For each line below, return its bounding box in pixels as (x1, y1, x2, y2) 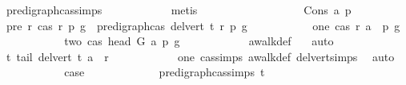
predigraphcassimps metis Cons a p (6, 2, 352, 17)
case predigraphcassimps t (64, 64, 265, 80)
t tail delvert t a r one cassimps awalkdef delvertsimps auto (6, 48, 395, 64)
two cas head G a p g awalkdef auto (64, 33, 334, 49)
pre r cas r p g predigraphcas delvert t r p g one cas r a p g (6, 17, 400, 33)
